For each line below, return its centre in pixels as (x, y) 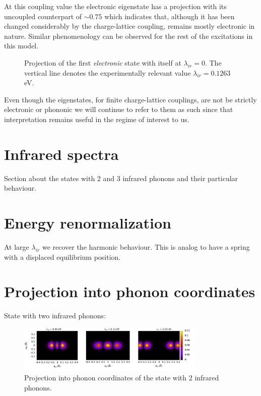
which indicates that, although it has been (170, 16)
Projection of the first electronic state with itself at (103, 62)
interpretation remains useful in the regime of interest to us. (97, 119)
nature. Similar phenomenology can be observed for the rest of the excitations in (128, 36)
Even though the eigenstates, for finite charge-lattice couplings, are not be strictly (130, 99)
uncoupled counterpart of (43, 16)
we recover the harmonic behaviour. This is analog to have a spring (146, 246)
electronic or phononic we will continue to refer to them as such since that (119, 109)
